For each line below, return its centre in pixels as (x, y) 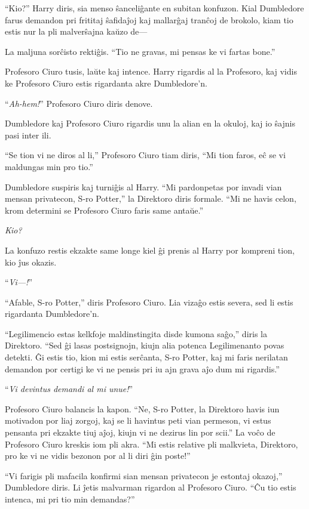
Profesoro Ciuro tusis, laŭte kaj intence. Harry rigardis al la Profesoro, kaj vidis (151, 71)
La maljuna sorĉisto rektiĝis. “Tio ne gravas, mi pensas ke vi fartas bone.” (140, 51)
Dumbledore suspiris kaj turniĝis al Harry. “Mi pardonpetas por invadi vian (143, 186)
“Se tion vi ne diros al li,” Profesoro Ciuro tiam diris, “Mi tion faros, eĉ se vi (145, 155)
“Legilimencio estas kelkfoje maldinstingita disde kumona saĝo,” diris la (136, 333)
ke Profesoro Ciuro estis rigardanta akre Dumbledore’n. (106, 83)
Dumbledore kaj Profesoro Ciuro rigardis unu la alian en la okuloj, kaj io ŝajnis (150, 123)
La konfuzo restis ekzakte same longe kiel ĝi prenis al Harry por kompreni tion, (150, 250)
